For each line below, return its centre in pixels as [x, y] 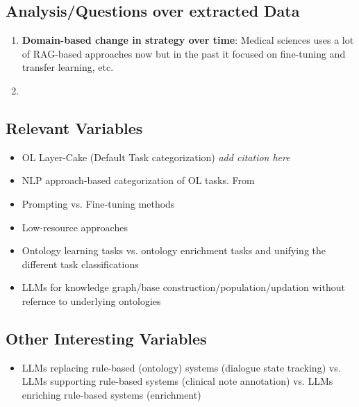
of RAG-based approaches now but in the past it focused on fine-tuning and [184, 53]
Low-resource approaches [75, 227]
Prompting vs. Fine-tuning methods [98, 203]
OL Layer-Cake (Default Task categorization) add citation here [156, 157]
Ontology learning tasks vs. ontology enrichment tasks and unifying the [174, 250]
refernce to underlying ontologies [91, 300]
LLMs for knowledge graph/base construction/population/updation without [183, 287]
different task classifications [80, 264]
